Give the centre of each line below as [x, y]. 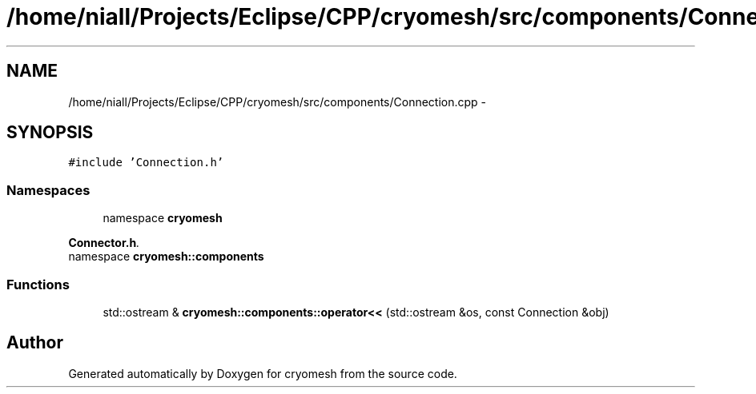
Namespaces [48, 190]
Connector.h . [104, 243]
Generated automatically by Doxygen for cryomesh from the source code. [263, 373]
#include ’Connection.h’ [146, 163]
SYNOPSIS [50, 133]
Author [35, 343]
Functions [38, 284]
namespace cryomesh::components [166, 257]
